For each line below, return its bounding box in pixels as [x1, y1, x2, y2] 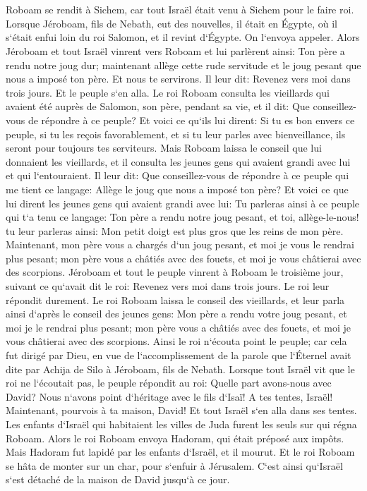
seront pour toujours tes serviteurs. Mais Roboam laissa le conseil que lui [6, 140, 322, 155]
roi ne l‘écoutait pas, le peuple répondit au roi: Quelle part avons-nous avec [6, 375, 332, 390]
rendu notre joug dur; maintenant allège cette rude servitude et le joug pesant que [6, 57, 361, 72]
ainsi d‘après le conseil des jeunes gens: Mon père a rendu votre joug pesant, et [6, 306, 347, 321]
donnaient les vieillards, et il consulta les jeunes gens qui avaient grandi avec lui [6, 154, 351, 169]
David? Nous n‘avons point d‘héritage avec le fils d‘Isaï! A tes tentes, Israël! [6, 389, 333, 404]
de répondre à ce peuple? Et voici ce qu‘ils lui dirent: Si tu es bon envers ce [28, 112, 355, 127]
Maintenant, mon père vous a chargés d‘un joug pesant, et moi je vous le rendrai [6, 237, 354, 252]
